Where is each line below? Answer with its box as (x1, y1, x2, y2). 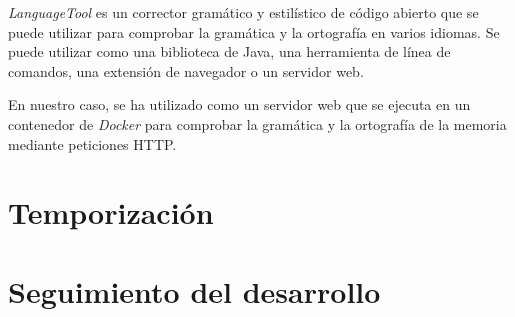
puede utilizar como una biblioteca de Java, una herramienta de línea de (8, 41, 451, 62)
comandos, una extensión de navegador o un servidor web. (8, 60, 364, 81)
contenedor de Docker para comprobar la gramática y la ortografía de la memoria (8, 113, 507, 134)
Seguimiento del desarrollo (8, 270, 381, 311)
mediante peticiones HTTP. (8, 133, 177, 154)
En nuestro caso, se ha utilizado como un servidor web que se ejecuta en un (8, 94, 471, 115)
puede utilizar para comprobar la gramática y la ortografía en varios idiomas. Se (8, 21, 500, 42)
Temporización (8, 192, 214, 233)
